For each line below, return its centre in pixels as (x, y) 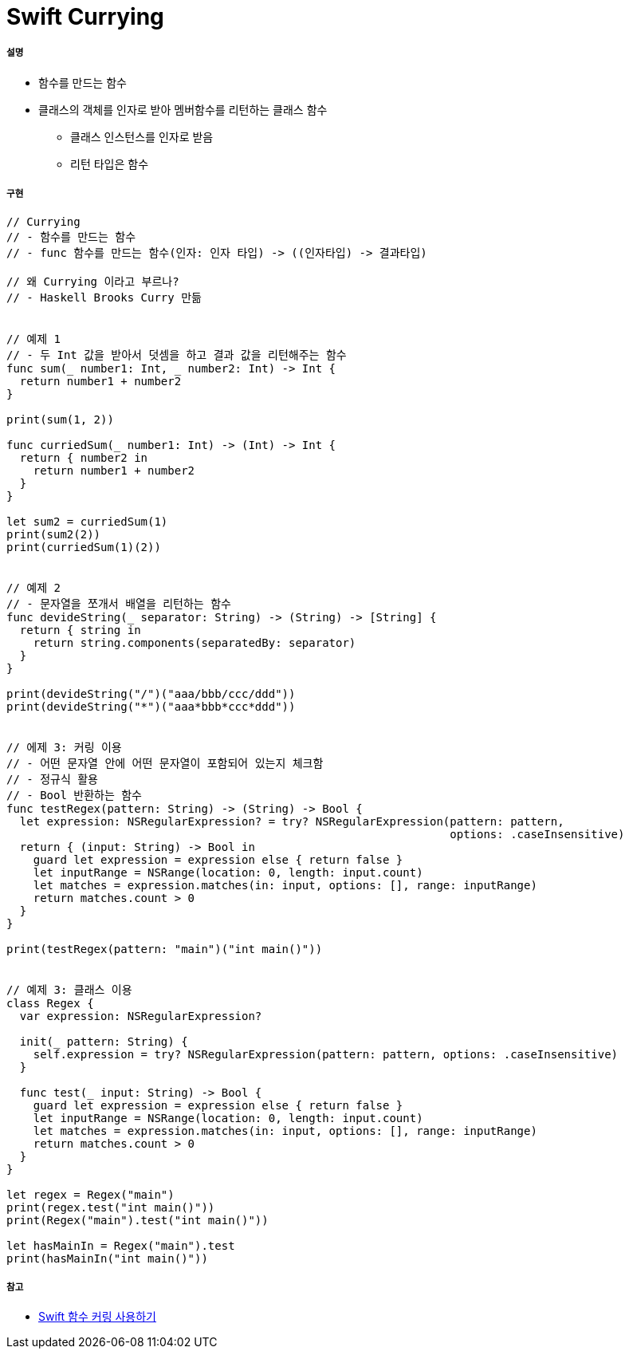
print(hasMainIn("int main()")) (107, 1258)
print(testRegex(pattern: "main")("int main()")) (165, 949)
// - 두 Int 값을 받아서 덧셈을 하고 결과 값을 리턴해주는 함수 (177, 355)
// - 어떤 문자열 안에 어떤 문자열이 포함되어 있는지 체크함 (165, 763)
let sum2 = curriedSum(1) (87, 521)
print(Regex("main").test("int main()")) (138, 1220)
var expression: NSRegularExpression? (141, 1016)
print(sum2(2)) (54, 534)
